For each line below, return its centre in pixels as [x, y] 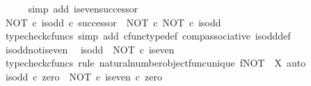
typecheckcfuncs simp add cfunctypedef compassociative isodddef [148, 36]
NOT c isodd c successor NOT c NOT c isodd [113, 22]
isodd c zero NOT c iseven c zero [83, 76]
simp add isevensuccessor [83, 8]
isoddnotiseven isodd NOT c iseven [90, 49]
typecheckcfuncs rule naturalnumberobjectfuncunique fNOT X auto [155, 63]
